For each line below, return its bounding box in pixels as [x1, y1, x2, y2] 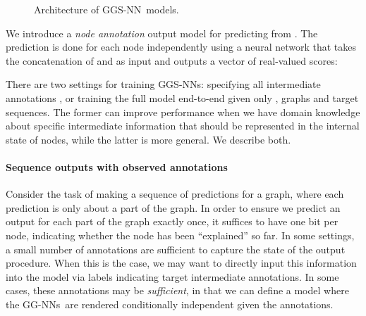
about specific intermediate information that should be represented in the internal [6, 118, 360, 133]
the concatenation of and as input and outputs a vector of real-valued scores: [6, 53, 338, 68]
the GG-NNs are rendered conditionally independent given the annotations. [6, 296, 334, 311]
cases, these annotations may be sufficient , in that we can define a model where [6, 283, 349, 298]
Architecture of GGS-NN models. [34, 2, 179, 16]
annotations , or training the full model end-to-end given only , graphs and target [6, 90, 359, 105]
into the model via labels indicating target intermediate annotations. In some [6, 269, 339, 284]
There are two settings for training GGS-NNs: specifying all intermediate [6, 77, 321, 91]
